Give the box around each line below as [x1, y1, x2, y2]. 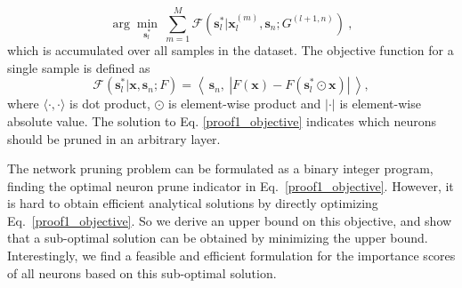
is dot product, [69, 94, 150, 113]
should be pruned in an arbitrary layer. [7, 129, 221, 148]
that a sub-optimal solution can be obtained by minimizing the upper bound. [7, 228, 428, 247]
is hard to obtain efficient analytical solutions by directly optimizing [7, 194, 378, 212]
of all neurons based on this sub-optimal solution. [7, 263, 277, 282]
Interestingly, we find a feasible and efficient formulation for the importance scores [7, 246, 456, 265]
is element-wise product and [168, 94, 321, 113]
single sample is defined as [7, 58, 150, 76]
